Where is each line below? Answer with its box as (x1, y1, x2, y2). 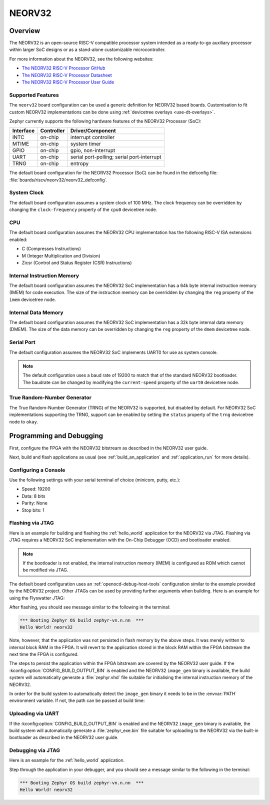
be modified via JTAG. (22, 567, 68, 573)
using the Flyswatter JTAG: (9, 595, 65, 601)
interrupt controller (70, 134, 115, 141)
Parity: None (21, 500, 47, 506)
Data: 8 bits (21, 493, 45, 499)
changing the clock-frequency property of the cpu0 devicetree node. (9, 206, 157, 212)
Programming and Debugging (9, 431, 103, 440)
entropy (70, 160, 89, 167)
